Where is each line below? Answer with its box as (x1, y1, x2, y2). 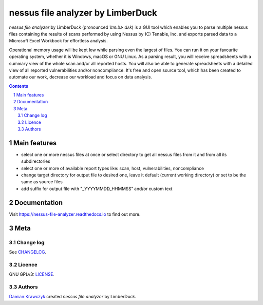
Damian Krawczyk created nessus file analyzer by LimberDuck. (9, 294, 136, 300)
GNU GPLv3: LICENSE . (9, 271, 55, 277)
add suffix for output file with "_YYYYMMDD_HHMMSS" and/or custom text (21, 186, 173, 191)
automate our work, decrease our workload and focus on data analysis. (9, 74, 152, 80)
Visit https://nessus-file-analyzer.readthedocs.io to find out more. (9, 211, 141, 217)
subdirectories (21, 158, 51, 164)
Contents (9, 83, 29, 89)
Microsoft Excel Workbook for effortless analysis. (9, 38, 108, 44)
